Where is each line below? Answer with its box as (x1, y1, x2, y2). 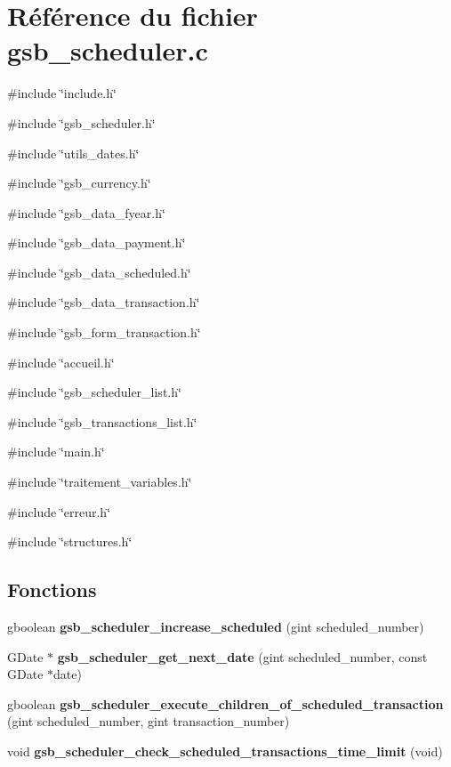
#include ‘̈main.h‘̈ (7, 442, 105, 461)
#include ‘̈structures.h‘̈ (7, 532, 133, 551)
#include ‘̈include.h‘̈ (7, 84, 117, 102)
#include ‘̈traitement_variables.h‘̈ (7, 472, 192, 491)
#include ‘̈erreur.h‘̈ (7, 502, 111, 521)
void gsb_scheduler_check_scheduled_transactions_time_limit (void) (7, 741, 443, 760)
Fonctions (7, 576, 97, 603)
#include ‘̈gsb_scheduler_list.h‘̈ (7, 383, 181, 401)
